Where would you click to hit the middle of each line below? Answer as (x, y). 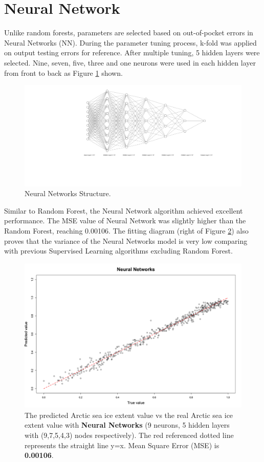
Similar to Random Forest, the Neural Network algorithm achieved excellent (124, 210)
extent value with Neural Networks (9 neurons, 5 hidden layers (127, 425)
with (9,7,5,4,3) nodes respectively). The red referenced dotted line (129, 435)
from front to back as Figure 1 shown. (63, 72)
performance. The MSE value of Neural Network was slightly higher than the (125, 220)
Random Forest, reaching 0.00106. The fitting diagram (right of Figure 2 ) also (126, 230)
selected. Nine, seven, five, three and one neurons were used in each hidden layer (130, 62)
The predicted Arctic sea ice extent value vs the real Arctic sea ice (129, 415)
